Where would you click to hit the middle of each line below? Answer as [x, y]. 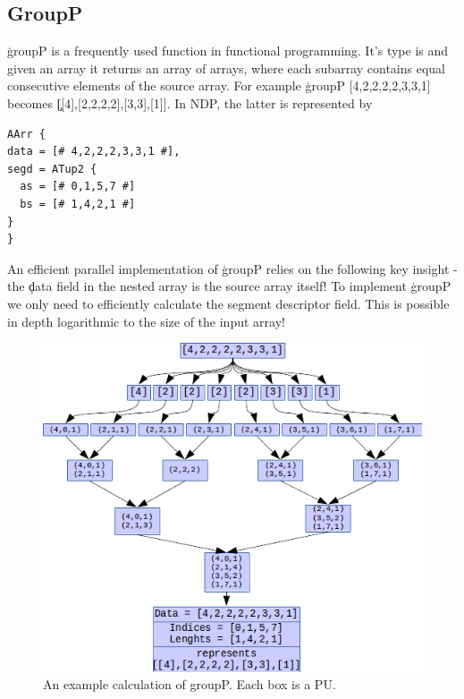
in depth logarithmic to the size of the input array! [146, 321]
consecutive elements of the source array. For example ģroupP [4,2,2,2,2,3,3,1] [219, 85]
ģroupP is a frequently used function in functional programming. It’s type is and [228, 51]
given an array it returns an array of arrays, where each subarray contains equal [226, 68]
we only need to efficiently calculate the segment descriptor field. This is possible [228, 303]
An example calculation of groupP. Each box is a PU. [190, 684]
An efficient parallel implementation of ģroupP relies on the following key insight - [232, 268]
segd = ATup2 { [52, 169]
